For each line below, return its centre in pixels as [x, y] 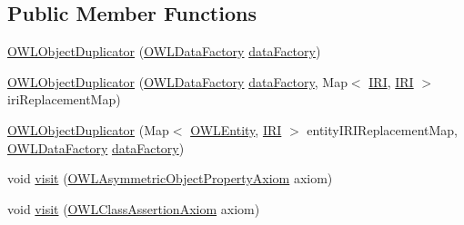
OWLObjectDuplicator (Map [88, 129]
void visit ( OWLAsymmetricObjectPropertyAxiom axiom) [170, 178]
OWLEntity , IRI [236, 129]
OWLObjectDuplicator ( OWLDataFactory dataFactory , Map [177, 81]
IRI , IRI [391, 81]
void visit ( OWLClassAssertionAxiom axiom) [134, 208]
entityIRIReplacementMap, [382, 129]
